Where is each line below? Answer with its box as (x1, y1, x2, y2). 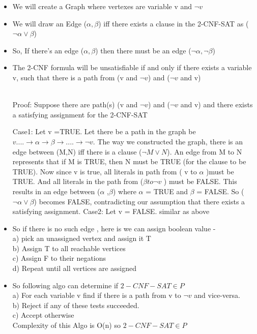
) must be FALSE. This (163, 176, 237, 187)
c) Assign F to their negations (12, 253, 106, 263)
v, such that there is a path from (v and (12, 72, 138, 82)
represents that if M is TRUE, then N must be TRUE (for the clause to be (12, 156, 246, 167)
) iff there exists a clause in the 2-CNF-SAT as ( (98, 18, 249, 28)
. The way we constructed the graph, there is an (93, 136, 243, 146)
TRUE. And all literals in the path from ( (12, 176, 144, 187)
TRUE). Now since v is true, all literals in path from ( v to (12, 166, 197, 176)
